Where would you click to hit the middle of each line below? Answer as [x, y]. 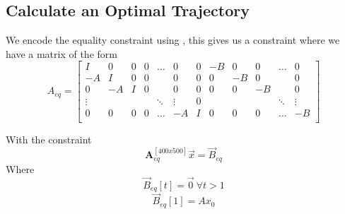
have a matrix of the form [62, 53]
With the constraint [49, 139]
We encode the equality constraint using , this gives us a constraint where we [173, 40]
